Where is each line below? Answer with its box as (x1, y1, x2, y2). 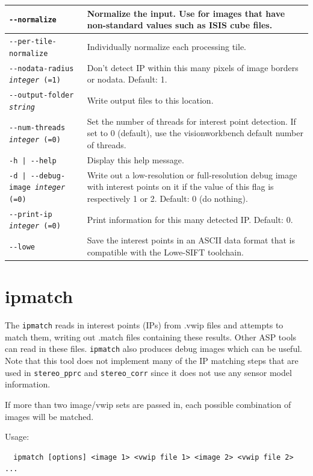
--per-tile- (9, 37, 57, 46)
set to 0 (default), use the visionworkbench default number (87, 127, 303, 139)
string (9, 102, 35, 111)
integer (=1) (9, 76, 61, 85)
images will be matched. (5, 410, 94, 422)
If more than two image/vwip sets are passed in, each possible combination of (5, 398, 291, 410)
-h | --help (9, 156, 57, 165)
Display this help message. (87, 153, 184, 166)
